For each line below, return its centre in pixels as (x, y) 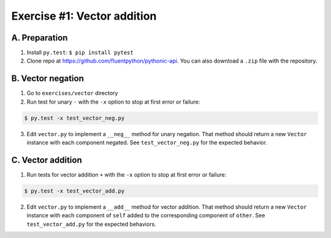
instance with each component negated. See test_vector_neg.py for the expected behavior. (147, 143)
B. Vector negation (48, 79)
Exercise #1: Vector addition (84, 16)
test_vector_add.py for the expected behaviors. (91, 224)
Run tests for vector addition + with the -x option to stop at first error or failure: (127, 175)
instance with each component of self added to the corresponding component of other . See (146, 215)
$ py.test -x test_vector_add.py (74, 191)
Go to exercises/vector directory (72, 93)
